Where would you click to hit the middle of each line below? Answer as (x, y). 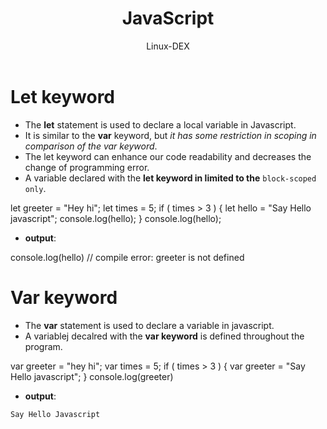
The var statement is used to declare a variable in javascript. (149, 325)
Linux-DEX (168, 46)
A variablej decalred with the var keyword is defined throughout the (164, 336)
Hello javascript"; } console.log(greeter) (92, 376)
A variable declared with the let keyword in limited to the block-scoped (170, 178)
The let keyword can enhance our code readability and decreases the (168, 156)
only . (35, 188)
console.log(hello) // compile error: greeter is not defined (127, 257)
